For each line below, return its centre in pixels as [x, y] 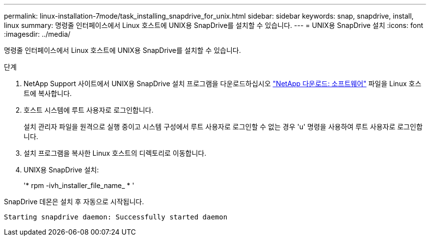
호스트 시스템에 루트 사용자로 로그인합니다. [89, 110]
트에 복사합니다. [48, 93]
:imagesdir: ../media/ [37, 34]
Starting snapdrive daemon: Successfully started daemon [116, 217]
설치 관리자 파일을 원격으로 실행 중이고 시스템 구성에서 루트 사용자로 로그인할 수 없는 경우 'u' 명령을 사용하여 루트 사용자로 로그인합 [223, 127]
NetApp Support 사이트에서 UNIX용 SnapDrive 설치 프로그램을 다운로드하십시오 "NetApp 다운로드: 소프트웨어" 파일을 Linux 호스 [223, 84]
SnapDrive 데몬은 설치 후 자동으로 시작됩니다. [74, 202]
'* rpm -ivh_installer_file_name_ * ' [79, 185]
